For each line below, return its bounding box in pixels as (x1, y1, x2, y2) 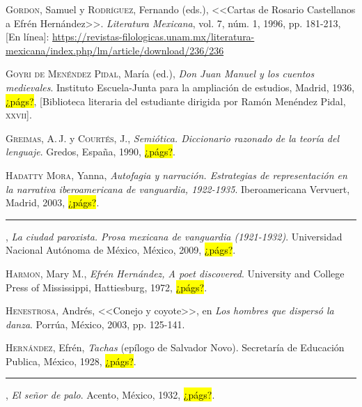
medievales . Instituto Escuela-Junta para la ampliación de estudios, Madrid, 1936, (6, 79, 355, 94)
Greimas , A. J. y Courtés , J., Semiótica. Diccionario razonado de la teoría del (6, 130, 340, 145)
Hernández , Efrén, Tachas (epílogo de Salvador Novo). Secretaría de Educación (6, 340, 345, 355)
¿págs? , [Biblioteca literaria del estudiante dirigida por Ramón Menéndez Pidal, (6, 93, 346, 108)
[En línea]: (6, 29, 49, 44)
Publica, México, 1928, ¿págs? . (6, 353, 136, 368)
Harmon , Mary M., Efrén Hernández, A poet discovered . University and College (6, 266, 345, 280)
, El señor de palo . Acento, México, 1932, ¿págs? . (6, 387, 215, 402)
